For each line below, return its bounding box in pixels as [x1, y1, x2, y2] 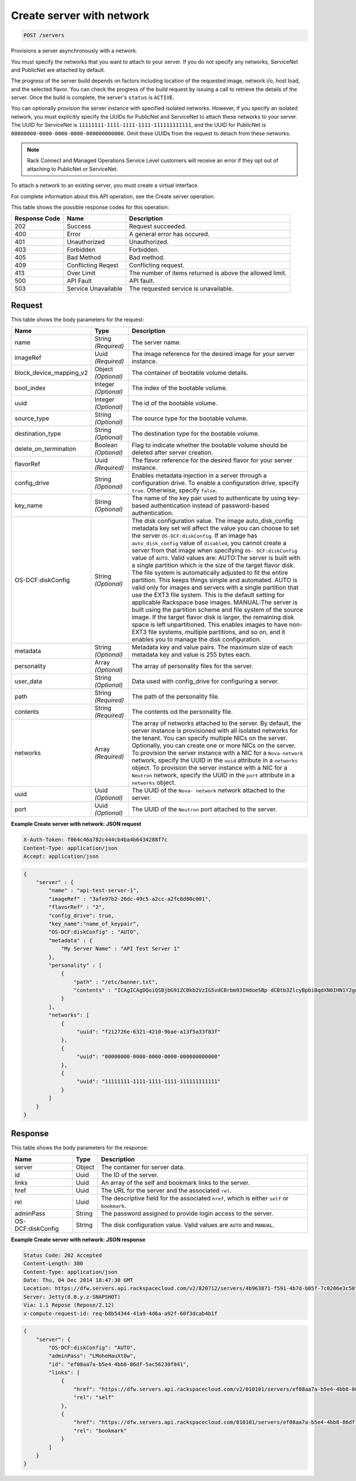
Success [66, 223, 91, 231]
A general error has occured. [129, 230, 210, 239]
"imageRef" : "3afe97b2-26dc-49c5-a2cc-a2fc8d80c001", [48, 895, 212, 902]
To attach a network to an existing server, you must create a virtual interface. [11, 182, 199, 189]
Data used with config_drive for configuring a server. [131, 677, 279, 685]
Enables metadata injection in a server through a [131, 472, 267, 480]
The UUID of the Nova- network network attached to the [131, 786, 285, 794]
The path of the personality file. [131, 692, 220, 701]
